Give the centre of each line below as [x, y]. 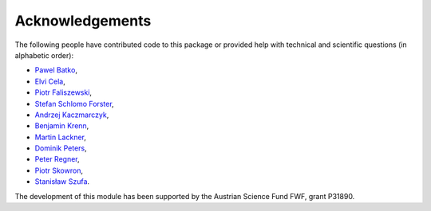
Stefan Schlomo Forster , [75, 104]
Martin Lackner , [61, 137]
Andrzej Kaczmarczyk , [72, 115]
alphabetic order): [44, 55]
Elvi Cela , [50, 81]
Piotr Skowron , [59, 170]
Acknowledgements [83, 21]
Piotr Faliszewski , [63, 92]
